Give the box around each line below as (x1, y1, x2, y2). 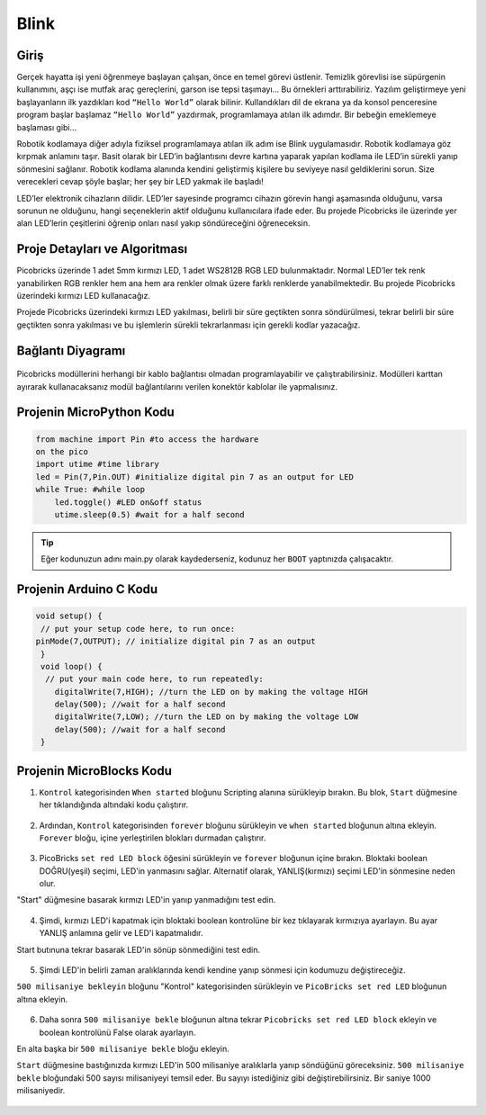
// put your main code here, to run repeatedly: (45, 674, 265, 684)
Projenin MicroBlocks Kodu (16, 763, 173, 778)
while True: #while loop (35, 484, 146, 495)
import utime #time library (35, 459, 159, 470)
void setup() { (35, 611, 103, 621)
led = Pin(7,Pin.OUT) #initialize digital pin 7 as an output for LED (35, 472, 355, 481)
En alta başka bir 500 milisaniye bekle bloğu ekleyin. (16, 1044, 229, 1054)
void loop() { (40, 661, 103, 671)
